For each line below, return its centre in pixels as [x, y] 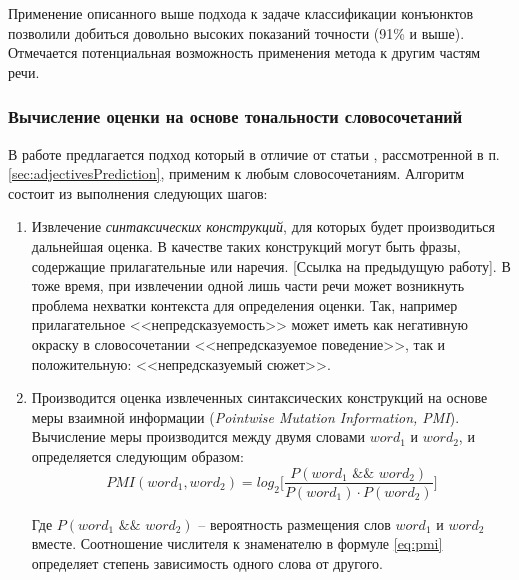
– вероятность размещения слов [294, 523]
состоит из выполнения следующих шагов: [138, 192]
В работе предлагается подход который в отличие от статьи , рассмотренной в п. [254, 153]
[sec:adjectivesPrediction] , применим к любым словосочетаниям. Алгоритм [236, 173]
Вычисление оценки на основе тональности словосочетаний [235, 116]
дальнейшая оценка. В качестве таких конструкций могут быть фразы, [246, 245]
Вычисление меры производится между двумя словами [198, 436]
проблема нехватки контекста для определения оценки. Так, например [244, 304]
